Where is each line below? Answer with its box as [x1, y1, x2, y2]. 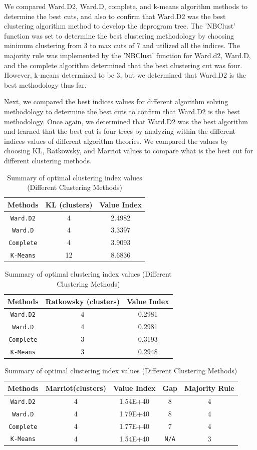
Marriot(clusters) [45, 382, 106, 393]
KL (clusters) [45, 199, 93, 209]
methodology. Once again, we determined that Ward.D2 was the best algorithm [4, 116, 248, 126]
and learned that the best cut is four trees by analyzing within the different [4, 126, 236, 136]
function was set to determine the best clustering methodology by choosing [4, 30, 234, 41]
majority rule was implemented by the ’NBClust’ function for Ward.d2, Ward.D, [4, 50, 251, 60]
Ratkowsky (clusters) [45, 296, 120, 306]
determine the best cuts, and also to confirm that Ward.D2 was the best [4, 11, 226, 21]
